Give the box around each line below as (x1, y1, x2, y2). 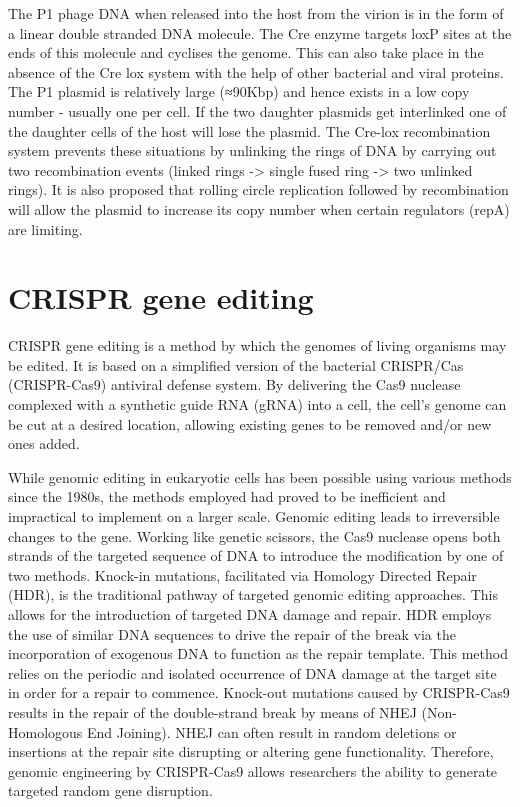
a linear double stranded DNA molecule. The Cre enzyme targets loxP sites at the (8, 22, 512, 43)
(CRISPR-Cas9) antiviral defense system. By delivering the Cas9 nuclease (8, 374, 461, 395)
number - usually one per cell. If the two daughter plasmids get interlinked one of (8, 100, 507, 121)
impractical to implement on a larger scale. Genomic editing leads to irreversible (8, 506, 500, 526)
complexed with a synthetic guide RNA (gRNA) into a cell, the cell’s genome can (8, 394, 507, 415)
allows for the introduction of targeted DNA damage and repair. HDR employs (8, 603, 492, 624)
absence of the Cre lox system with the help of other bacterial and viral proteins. (8, 61, 504, 82)
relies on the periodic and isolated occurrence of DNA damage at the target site (8, 662, 497, 683)
